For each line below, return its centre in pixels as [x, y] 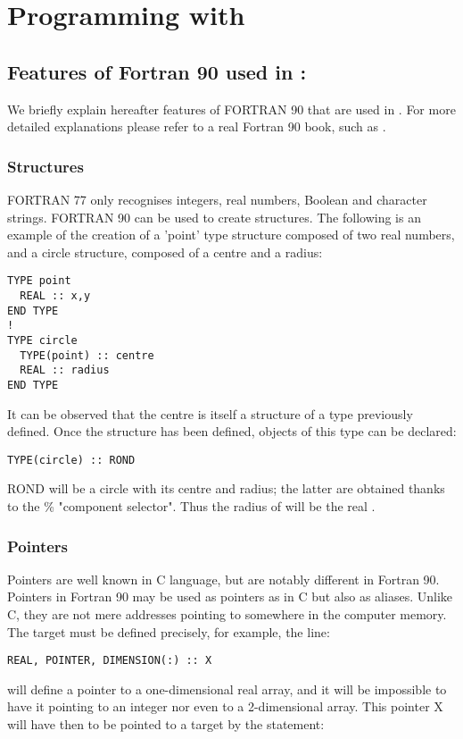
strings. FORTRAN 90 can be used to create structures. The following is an [214, 217]
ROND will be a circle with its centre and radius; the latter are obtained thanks [226, 488]
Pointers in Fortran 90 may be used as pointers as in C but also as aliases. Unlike [230, 596]
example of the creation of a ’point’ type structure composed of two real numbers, [231, 235]
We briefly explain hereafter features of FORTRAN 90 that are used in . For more [231, 109]
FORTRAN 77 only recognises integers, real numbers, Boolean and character [217, 199]
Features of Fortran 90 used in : [157, 71]
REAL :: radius [65, 370]
